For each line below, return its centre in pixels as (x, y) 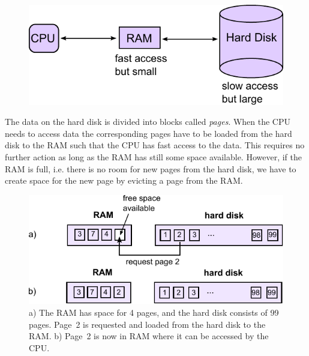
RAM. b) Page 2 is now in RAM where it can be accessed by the (149, 336)
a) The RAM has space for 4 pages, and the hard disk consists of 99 (154, 312)
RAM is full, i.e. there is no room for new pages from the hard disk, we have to (151, 168)
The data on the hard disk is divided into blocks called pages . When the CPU (148, 122)
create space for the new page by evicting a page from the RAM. (124, 180)
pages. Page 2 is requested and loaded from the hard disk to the (147, 324)
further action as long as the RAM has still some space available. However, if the (153, 157)
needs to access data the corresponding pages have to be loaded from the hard (148, 133)
